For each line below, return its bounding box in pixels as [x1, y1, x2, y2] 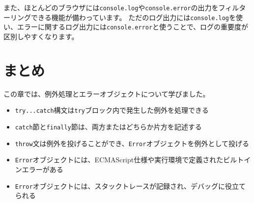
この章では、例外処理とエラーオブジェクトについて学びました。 [3, 88, 210, 99]
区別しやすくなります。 [3, 31, 79, 41]
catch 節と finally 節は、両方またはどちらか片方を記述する [15, 121, 202, 131]
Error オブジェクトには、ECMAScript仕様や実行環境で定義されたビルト [15, 154, 244, 165]
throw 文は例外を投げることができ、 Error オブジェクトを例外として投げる [15, 138, 250, 148]
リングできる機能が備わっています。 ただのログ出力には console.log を [10, 12, 236, 22]
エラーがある [22, 164, 63, 174]
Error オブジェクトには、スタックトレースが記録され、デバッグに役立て [15, 180, 246, 191]
